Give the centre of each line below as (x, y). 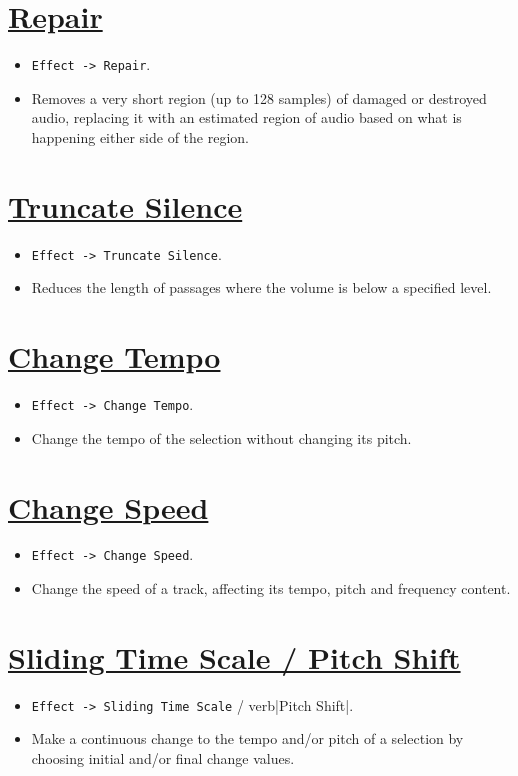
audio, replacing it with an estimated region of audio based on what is (246, 117)
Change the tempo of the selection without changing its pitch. (221, 437)
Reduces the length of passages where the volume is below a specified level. (261, 287)
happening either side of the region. (140, 136)
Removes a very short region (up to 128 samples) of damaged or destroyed (259, 97)
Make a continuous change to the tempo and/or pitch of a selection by (247, 738)
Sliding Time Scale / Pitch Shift (234, 656)
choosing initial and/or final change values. (163, 758)
